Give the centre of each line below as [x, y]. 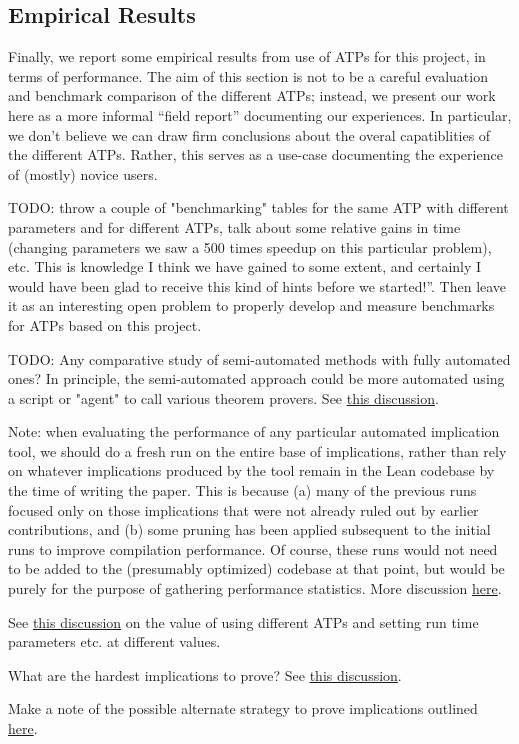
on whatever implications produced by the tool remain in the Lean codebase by [251, 470]
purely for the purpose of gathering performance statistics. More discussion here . [255, 588]
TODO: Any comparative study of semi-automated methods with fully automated [259, 358]
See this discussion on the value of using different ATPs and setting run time [243, 621]
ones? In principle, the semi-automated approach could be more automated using [256, 378]
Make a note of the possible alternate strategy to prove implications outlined [243, 708]
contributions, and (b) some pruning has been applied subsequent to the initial [249, 529]
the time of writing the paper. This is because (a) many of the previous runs [242, 490]
